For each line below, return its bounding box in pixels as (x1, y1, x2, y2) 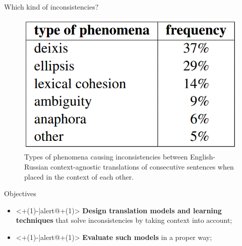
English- (190, 151, 216, 162)
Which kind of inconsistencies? (4, 2, 99, 12)
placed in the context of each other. (24, 171, 134, 182)
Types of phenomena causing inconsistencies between (24, 151, 188, 162)
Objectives (4, 188, 36, 199)
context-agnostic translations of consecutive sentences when (50, 161, 234, 172)
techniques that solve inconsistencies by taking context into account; (16, 215, 232, 225)
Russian (24, 161, 48, 172)
